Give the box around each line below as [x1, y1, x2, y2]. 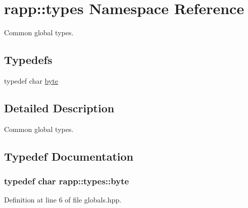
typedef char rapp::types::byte [4, 175, 129, 187]
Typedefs [4, 52, 53, 67]
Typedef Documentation [4, 148, 133, 164]
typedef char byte [4, 75, 58, 86]
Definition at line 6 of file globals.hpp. [4, 194, 122, 205]
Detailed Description [4, 100, 115, 115]
